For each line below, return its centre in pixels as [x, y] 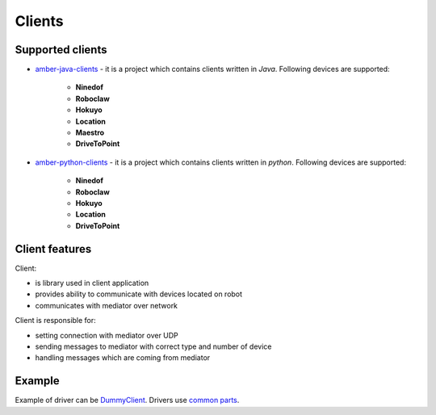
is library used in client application [92, 283]
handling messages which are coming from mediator [123, 358]
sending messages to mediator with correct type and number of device [153, 346]
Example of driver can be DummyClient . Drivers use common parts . [127, 400]
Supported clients [61, 50]
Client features [53, 249]
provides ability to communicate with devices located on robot [138, 294]
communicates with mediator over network [106, 305]
